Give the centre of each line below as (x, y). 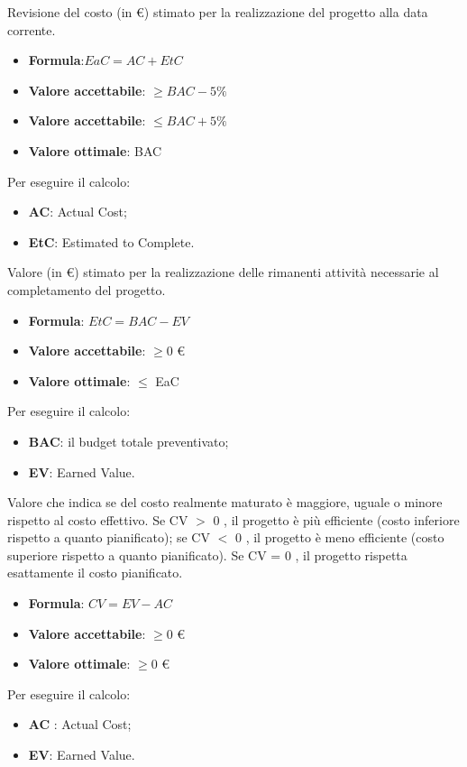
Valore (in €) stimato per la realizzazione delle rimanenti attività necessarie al (223, 272)
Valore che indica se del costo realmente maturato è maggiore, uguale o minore (225, 502)
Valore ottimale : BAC (95, 150)
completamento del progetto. (87, 289)
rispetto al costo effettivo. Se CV (98, 519)
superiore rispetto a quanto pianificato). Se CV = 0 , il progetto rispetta (207, 554)
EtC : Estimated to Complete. (111, 241)
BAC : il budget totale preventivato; (128, 441)
